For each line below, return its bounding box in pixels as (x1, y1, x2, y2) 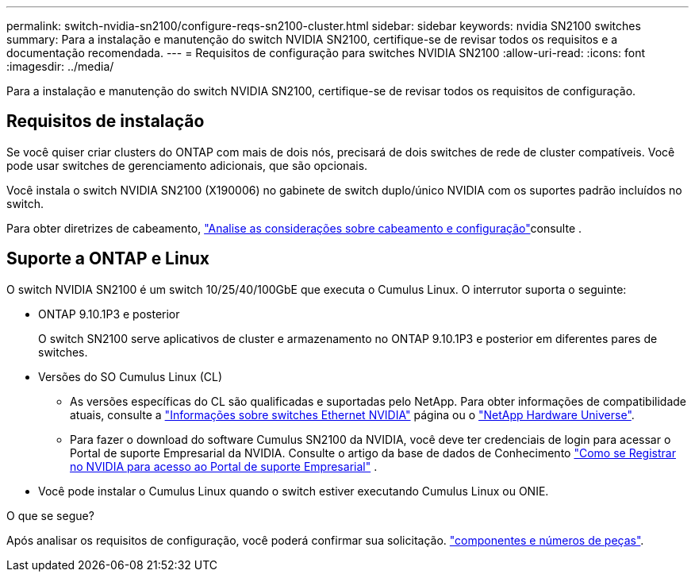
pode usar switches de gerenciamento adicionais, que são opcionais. (6, 158, 368, 172)
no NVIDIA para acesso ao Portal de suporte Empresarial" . (70, 459, 378, 473)
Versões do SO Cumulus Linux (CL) (38, 369, 223, 383)
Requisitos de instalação (6, 111, 205, 132)
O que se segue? (6, 508, 94, 522)
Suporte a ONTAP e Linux (6, 249, 210, 269)
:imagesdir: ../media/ (6, 60, 114, 73)
